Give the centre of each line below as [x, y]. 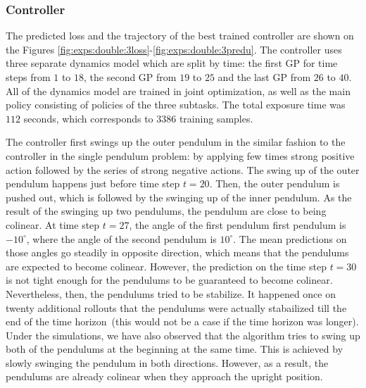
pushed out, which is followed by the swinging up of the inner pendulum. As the [179, 197]
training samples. [216, 118]
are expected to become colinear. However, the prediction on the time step [166, 266]
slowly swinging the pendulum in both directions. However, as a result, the [167, 362]
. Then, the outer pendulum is [274, 183]
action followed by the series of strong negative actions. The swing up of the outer [183, 169]
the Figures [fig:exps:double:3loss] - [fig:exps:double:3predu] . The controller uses [174, 49]
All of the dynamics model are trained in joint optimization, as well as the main [178, 90]
